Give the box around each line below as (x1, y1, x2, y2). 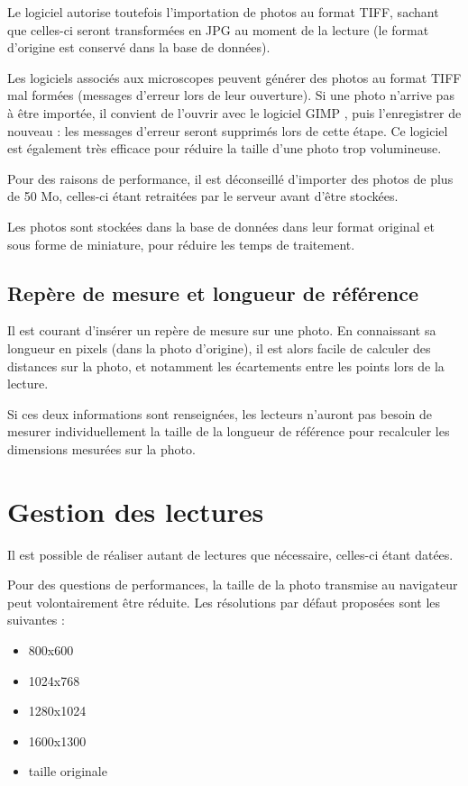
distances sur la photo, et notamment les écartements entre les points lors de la (7, 356, 445, 375)
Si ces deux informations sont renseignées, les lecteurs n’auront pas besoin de (7, 404, 432, 423)
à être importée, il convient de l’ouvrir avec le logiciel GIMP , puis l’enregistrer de (7, 103, 462, 122)
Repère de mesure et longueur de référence (7, 279, 419, 306)
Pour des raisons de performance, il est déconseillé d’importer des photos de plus (7, 169, 454, 187)
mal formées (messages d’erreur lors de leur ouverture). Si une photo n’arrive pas (7, 86, 454, 105)
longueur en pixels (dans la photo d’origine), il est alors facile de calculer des (7, 338, 431, 357)
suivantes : (7, 610, 65, 629)
